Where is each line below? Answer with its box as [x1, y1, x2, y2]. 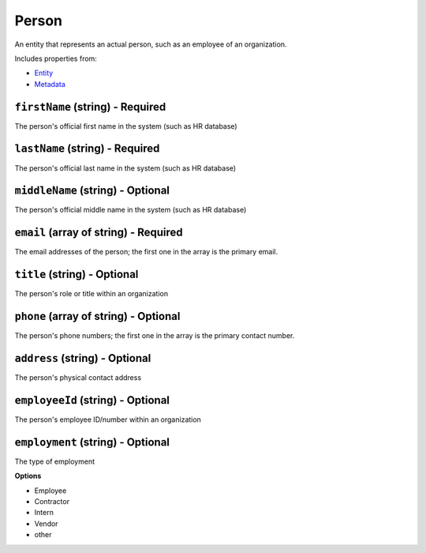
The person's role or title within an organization [14, 289, 169, 299]
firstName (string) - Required [14, 100, 166, 114]
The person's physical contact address [14, 373, 142, 382]
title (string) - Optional [14, 268, 139, 281]
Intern [34, 508, 54, 517]
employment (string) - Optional [14, 435, 170, 449]
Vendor [34, 518, 58, 529]
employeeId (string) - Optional [14, 393, 170, 407]
